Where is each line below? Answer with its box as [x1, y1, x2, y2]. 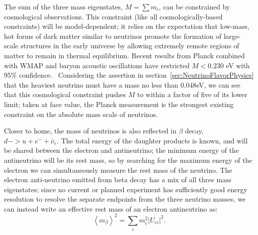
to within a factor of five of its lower [137, 89, 248, 100]
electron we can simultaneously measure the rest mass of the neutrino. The [4, 164, 232, 175]
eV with [226, 60, 250, 70]
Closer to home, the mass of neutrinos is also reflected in [4, 125, 177, 136]
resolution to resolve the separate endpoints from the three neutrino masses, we [4, 194, 246, 204]
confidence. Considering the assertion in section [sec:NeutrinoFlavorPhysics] [19, 70, 254, 80]
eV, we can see [196, 79, 241, 90]
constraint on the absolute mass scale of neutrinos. [4, 109, 158, 119]
